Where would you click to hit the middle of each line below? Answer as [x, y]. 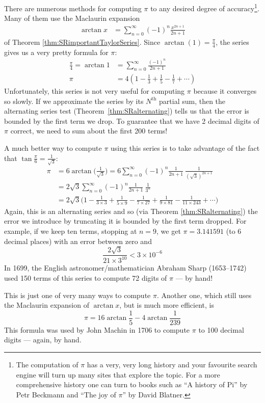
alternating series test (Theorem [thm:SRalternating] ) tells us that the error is [127, 111]
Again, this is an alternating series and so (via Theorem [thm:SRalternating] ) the [131, 211]
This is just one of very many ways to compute [77, 295]
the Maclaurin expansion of [47, 305]
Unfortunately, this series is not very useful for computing [95, 90]
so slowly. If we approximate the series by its [74, 101]
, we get [169, 231]
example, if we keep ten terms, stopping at [71, 231]
